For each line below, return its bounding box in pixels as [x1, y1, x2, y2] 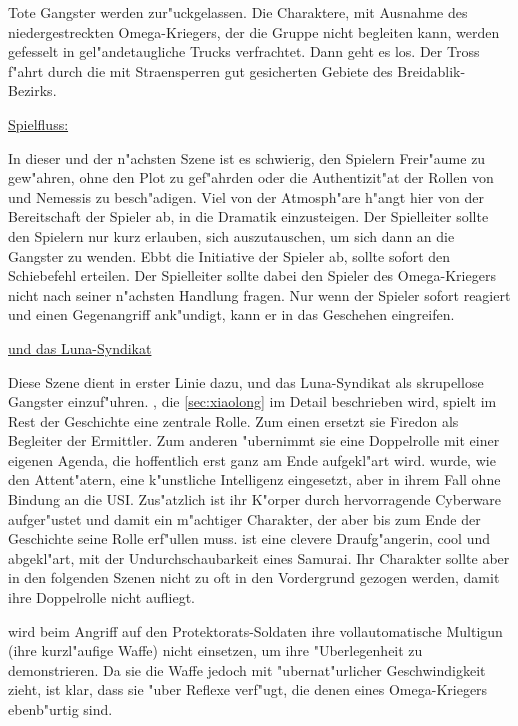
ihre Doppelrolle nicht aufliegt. [8, 587, 195, 608]
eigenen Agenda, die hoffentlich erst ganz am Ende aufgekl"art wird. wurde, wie [8, 449, 496, 470]
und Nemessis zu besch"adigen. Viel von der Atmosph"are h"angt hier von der [8, 186, 484, 207]
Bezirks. [8, 80, 57, 101]
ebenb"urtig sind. [8, 699, 113, 719]
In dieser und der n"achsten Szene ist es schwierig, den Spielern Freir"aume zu [8, 147, 486, 168]
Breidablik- [397, 60, 466, 81]
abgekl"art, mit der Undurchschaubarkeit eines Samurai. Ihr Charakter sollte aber [8, 547, 510, 568]
